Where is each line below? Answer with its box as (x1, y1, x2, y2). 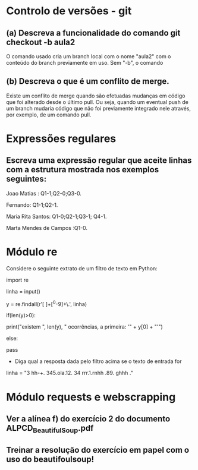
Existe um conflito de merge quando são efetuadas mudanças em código (6, 92, 186, 99)
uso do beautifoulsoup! (6, 454, 94, 464)
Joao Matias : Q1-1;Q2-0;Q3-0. (6, 190, 82, 197)
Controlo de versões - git (6, 4, 132, 18)
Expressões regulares (6, 132, 117, 145)
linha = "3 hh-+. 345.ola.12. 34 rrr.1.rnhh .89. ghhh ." (6, 370, 134, 377)
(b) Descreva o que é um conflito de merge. (6, 76, 169, 87)
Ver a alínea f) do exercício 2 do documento (6, 414, 171, 424)
